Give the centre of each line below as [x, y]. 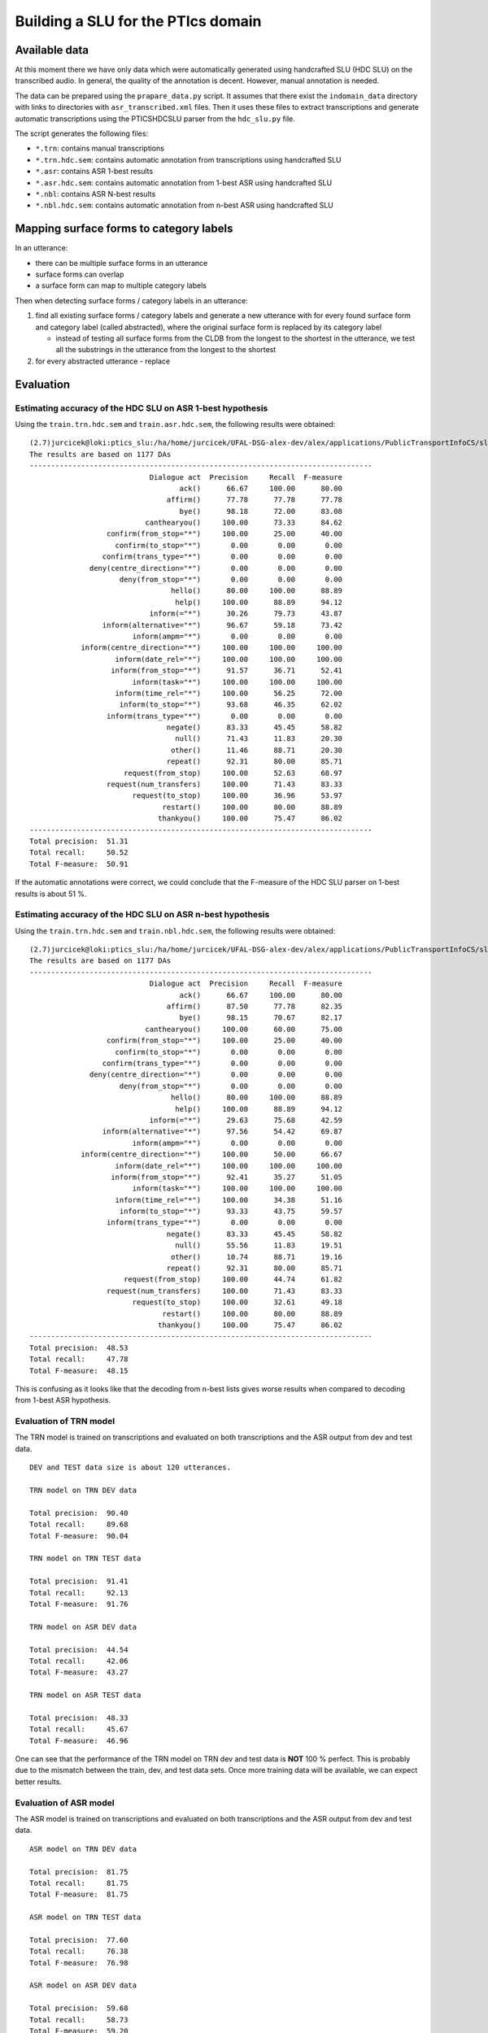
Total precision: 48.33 [79, 1717]
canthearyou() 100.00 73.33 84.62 [244, 523]
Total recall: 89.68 [79, 1524]
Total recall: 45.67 [79, 1729]
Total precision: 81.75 [79, 1872]
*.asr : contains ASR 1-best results [94, 172]
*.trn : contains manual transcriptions [100, 148]
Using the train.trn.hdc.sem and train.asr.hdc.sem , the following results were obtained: [175, 424]
